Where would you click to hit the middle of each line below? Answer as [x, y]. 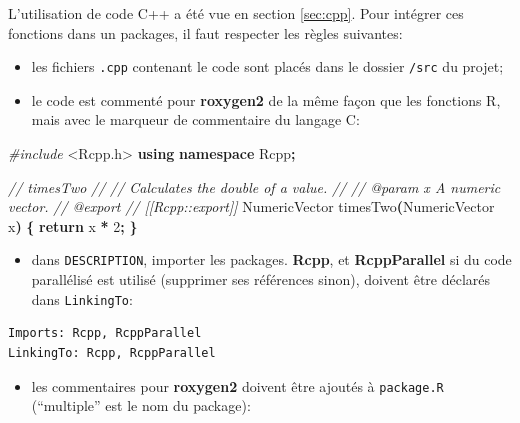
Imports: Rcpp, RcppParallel [105, 333]
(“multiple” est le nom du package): [141, 405]
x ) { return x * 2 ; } [73, 225]
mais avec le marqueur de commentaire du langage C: [195, 119]
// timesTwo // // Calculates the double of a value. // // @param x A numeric [254, 186]
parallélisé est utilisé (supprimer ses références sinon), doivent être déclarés [261, 279]
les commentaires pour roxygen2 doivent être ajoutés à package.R [237, 385]
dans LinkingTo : [82, 298]
